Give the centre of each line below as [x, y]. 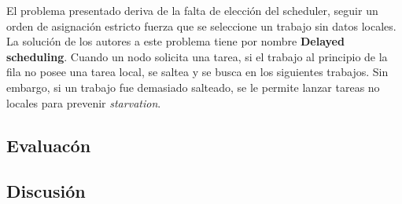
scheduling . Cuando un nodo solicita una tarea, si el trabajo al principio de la [197, 56]
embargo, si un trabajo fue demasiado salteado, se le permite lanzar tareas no [193, 87]
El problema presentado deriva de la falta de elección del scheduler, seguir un [192, 10]
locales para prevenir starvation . [84, 102]
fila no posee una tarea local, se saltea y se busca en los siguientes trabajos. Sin [197, 72]
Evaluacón [49, 145]
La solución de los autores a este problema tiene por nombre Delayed [175, 41]
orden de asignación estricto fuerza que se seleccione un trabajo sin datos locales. [201, 25]
